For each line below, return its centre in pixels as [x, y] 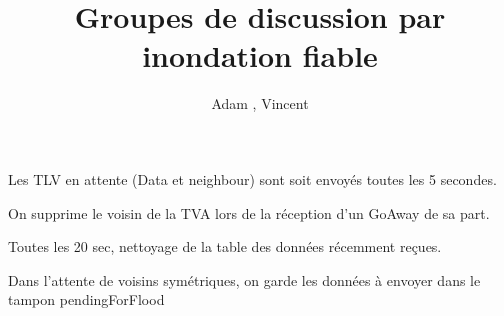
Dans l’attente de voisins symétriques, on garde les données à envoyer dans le [244, 279]
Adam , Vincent [260, 103]
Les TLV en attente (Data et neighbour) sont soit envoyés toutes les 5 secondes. [252, 178]
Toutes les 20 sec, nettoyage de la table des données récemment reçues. [225, 246]
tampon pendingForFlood [86, 299]
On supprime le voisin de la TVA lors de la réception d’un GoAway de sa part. [249, 212]
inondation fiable [260, 55]
